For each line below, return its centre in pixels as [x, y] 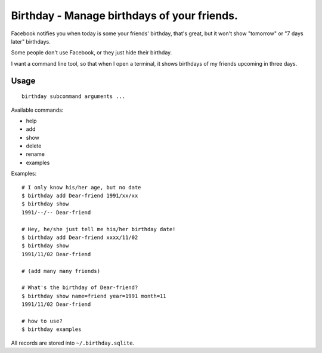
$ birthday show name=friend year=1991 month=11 [94, 296]
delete [34, 146]
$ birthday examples [52, 329]
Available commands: [37, 110]
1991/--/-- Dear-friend [56, 212]
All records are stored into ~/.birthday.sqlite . [73, 343]
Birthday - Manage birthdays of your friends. [125, 16]
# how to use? [42, 321]
